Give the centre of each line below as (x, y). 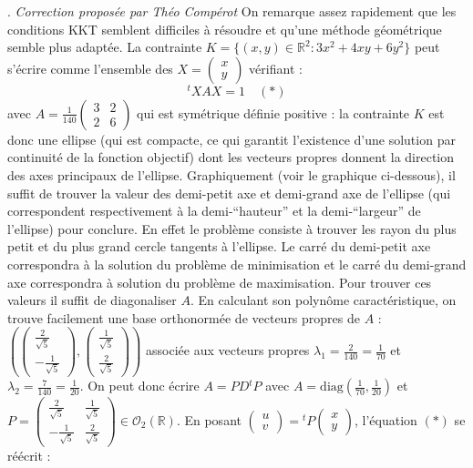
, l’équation (386, 419)
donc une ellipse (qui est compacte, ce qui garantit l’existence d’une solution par (231, 139)
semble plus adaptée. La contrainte (105, 47)
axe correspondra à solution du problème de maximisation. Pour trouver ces (220, 282)
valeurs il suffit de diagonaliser (92, 300)
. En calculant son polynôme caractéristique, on (323, 300)
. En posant (209, 419)
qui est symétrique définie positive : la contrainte (273, 112)
